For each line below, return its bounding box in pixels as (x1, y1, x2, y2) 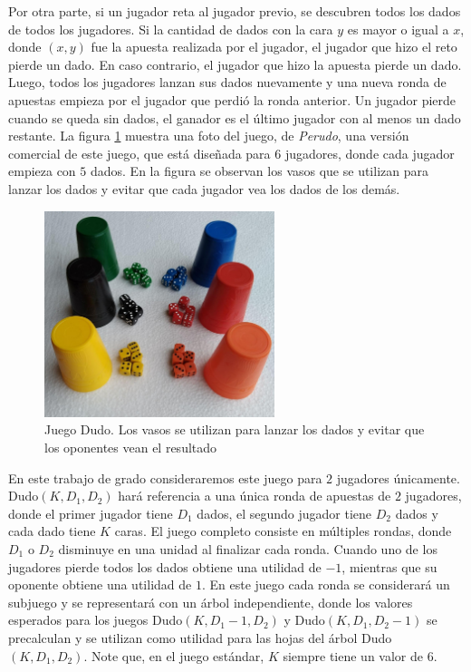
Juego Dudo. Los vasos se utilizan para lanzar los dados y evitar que (44, 420, 425, 439)
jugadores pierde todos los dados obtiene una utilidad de (8, 557, 322, 576)
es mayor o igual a (347, 19, 449, 38)
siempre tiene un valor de (283, 646, 423, 665)
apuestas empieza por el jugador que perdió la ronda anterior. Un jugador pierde (8, 90, 457, 109)
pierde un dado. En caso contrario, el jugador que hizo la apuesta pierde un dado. (8, 54, 462, 73)
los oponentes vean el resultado (44, 438, 217, 457)
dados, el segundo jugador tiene (197, 503, 372, 522)
